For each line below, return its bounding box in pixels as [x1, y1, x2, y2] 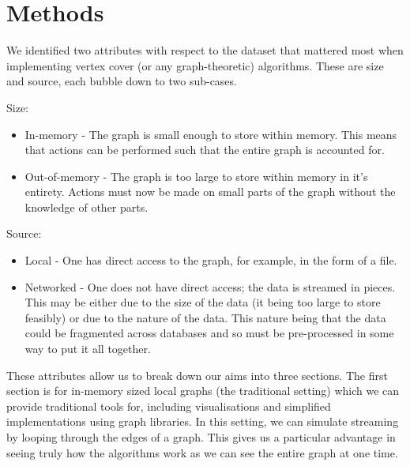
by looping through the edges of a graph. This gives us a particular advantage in [6, 429, 396, 445]
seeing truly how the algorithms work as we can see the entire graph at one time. [6, 444, 398, 460]
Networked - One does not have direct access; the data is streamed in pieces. [24, 278, 396, 295]
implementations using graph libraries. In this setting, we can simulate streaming [6, 413, 399, 430]
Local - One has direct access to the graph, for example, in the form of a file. [24, 252, 397, 269]
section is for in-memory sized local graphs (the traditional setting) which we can [6, 382, 400, 399]
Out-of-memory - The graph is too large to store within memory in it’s [24, 167, 368, 184]
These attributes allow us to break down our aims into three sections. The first [6, 366, 388, 383]
